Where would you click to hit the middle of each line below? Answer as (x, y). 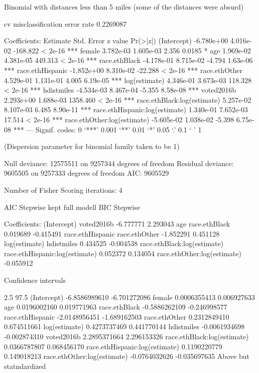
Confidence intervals (35, 280)
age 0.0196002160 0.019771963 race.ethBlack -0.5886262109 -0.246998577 (116, 307)
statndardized (25, 366)
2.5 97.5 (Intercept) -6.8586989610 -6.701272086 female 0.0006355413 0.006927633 (129, 297)
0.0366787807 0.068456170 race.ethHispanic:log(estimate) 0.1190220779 (113, 346)
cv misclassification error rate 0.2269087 (66, 23)
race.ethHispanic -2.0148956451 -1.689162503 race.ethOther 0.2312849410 (117, 316)
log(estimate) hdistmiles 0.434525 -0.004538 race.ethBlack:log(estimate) (114, 243)
